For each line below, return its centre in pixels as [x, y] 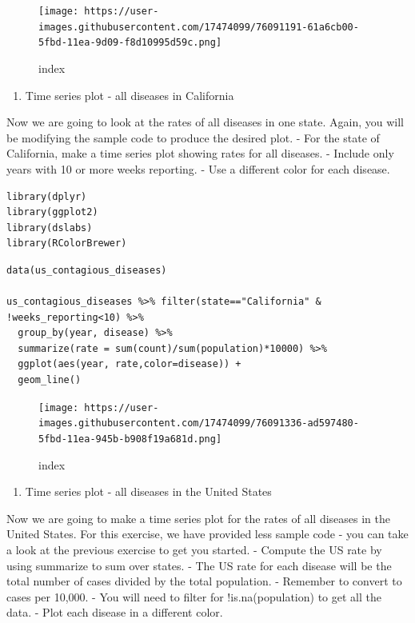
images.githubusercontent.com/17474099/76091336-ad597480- [199, 423]
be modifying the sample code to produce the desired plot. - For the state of [193, 137]
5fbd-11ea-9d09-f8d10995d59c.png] [130, 43]
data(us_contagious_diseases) [87, 270]
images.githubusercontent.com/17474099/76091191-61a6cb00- [199, 27]
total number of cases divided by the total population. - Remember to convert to [204, 581]
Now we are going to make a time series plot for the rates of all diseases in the [199, 518]
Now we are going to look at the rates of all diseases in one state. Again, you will [206, 122]
